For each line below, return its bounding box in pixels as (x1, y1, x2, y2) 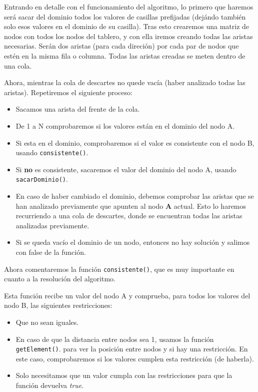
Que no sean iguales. (15, 317, 79, 327)
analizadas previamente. (15, 220, 89, 230)
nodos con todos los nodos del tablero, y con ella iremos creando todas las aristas (4, 31, 253, 41)
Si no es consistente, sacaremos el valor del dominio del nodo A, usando (15, 164, 236, 174)
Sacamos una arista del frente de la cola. (15, 104, 140, 114)
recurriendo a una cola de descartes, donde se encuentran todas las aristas (15, 210, 242, 221)
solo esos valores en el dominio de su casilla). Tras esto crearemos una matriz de (4, 21, 249, 32)
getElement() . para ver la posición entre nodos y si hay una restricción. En (15, 343, 248, 354)
